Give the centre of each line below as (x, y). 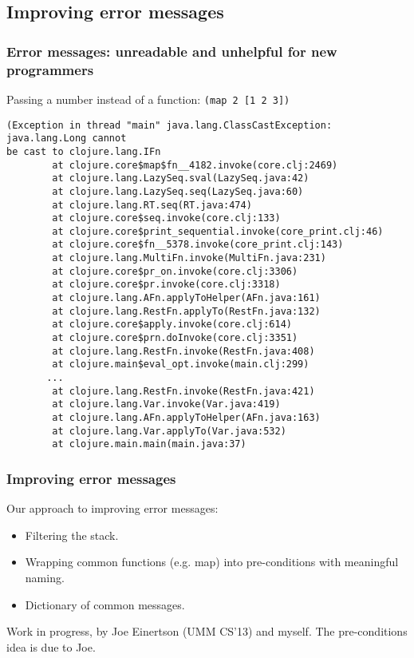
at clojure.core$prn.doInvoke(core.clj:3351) (175, 338)
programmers (50, 69)
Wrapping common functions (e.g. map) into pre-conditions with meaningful (212, 562)
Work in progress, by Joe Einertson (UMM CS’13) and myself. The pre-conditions (207, 631)
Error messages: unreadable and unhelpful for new (172, 51)
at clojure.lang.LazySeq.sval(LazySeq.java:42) (181, 178)
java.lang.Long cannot (67, 139)
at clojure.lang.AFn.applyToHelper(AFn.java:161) (186, 298)
